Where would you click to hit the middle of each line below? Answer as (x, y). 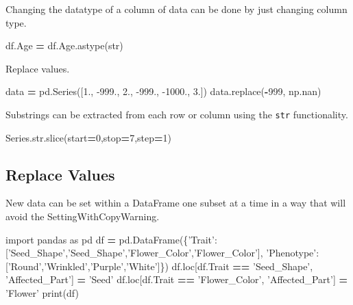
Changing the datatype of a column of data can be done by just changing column (176, 9)
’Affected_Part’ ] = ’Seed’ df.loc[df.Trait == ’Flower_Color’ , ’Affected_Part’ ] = (177, 279)
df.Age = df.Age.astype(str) (64, 45)
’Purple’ (107, 266)
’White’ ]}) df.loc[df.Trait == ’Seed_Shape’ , (220, 266)
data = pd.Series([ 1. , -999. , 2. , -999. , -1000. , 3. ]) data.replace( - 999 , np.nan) (163, 91)
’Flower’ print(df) (42, 292)
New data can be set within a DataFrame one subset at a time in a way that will (176, 203)
